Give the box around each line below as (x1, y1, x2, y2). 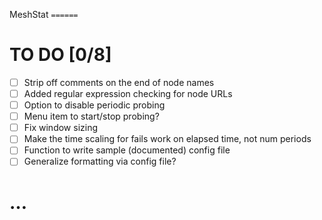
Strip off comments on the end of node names (23, 76, 215, 88)
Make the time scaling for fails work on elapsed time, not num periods (23, 133, 312, 145)
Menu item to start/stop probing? (23, 110, 160, 123)
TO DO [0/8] (9, 44, 112, 66)
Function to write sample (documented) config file (23, 144, 231, 156)
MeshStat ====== (9, 9, 79, 20)
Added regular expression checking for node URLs (23, 88, 233, 99)
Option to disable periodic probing (23, 99, 166, 111)
